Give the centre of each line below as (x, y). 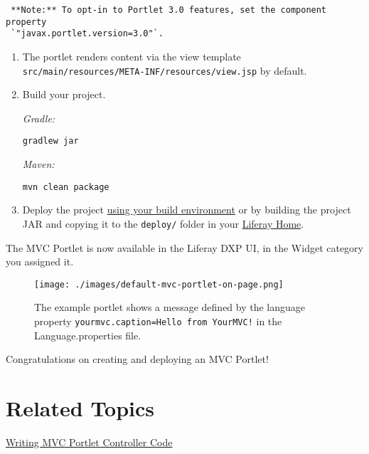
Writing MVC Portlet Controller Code (89, 442)
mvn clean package (66, 187)
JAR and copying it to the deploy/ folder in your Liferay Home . (163, 223)
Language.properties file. (88, 335)
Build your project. (64, 94)
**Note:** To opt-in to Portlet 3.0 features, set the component (169, 10)
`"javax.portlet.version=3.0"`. (87, 34)
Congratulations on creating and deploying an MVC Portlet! (137, 359)
